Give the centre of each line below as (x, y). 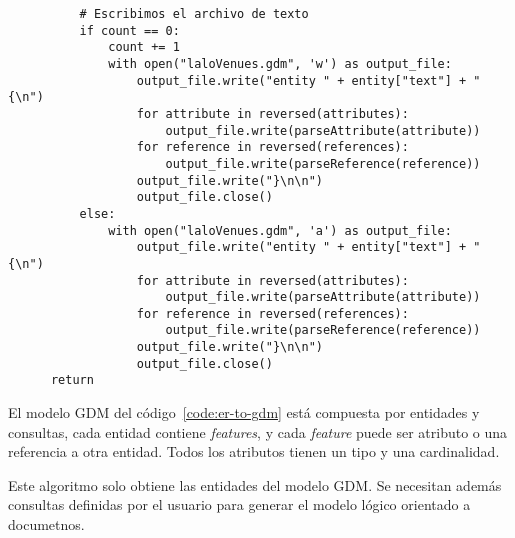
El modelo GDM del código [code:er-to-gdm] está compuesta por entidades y (244, 412)
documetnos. (46, 524)
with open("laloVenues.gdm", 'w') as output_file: (280, 63)
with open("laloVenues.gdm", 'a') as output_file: (280, 230)
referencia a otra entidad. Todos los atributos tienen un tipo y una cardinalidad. (254, 451)
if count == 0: (129, 30)
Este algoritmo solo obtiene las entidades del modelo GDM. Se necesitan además (255, 484)
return (72, 380)
